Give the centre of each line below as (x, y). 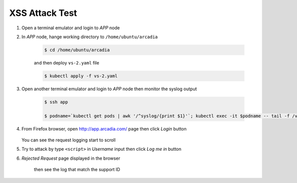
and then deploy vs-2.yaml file (67, 62)
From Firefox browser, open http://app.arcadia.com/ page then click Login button (104, 128)
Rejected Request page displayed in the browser (71, 158)
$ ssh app (56, 102)
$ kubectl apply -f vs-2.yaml (81, 76)
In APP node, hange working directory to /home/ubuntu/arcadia (90, 37)
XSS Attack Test (43, 13)
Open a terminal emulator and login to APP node (71, 28)
